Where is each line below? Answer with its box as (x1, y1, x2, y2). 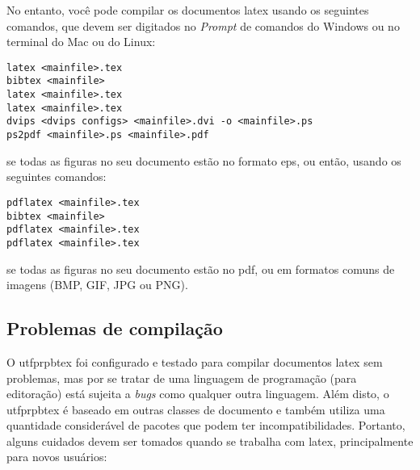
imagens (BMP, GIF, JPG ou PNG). (6, 276, 188, 293)
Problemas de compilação (6, 316, 223, 341)
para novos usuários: (6, 448, 107, 465)
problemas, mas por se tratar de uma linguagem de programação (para (6, 369, 357, 386)
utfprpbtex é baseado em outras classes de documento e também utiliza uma (6, 401, 385, 418)
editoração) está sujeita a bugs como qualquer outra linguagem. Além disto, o (6, 385, 389, 402)
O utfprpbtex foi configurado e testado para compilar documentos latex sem (6, 353, 383, 370)
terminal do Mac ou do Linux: (6, 33, 156, 50)
